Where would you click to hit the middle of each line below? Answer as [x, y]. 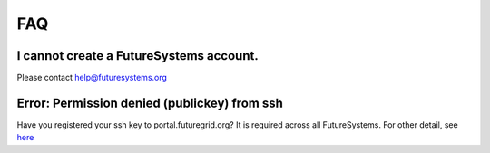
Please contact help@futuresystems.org [92, 78]
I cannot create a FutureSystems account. [137, 56]
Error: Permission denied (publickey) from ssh [150, 103]
